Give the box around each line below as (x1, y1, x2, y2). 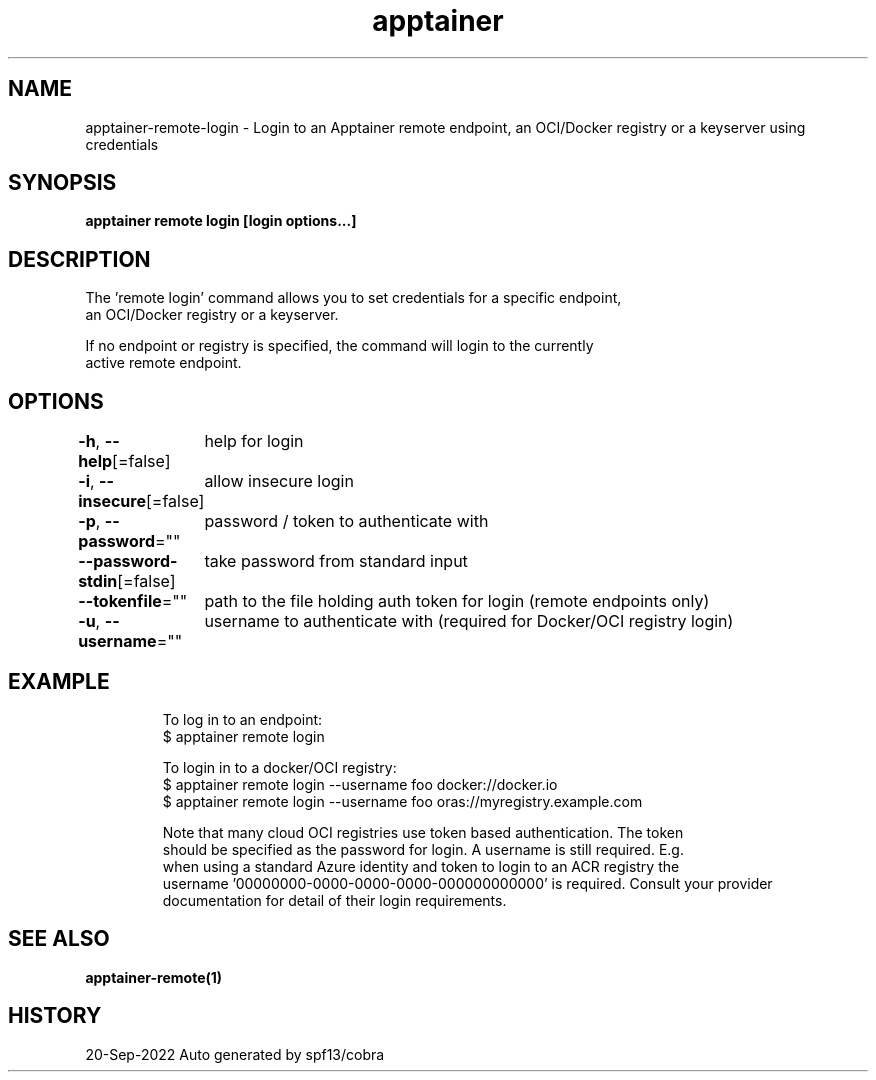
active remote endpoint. (85, 354, 242, 372)
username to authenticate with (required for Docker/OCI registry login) (204, 611, 734, 632)
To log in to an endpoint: (162, 710, 323, 728)
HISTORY (8, 1003, 102, 1029)
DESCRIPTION (8, 246, 151, 272)
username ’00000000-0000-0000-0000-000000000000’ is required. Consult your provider (162, 874, 773, 892)
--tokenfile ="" (78, 591, 188, 612)
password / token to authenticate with (204, 511, 489, 532)
